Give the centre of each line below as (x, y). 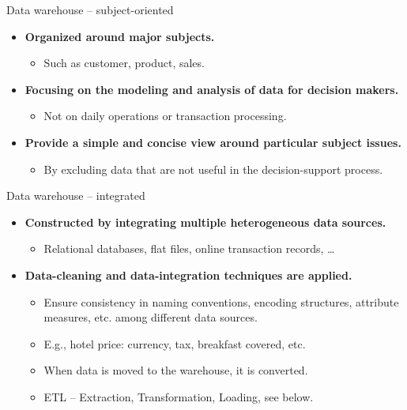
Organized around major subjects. (120, 36)
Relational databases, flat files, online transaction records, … (189, 248)
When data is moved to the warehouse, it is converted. (176, 370)
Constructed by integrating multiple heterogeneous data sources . (205, 222)
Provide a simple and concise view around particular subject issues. (213, 142)
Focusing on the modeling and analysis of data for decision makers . (212, 89)
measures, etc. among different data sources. (151, 317)
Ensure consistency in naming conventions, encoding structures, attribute (221, 301)
